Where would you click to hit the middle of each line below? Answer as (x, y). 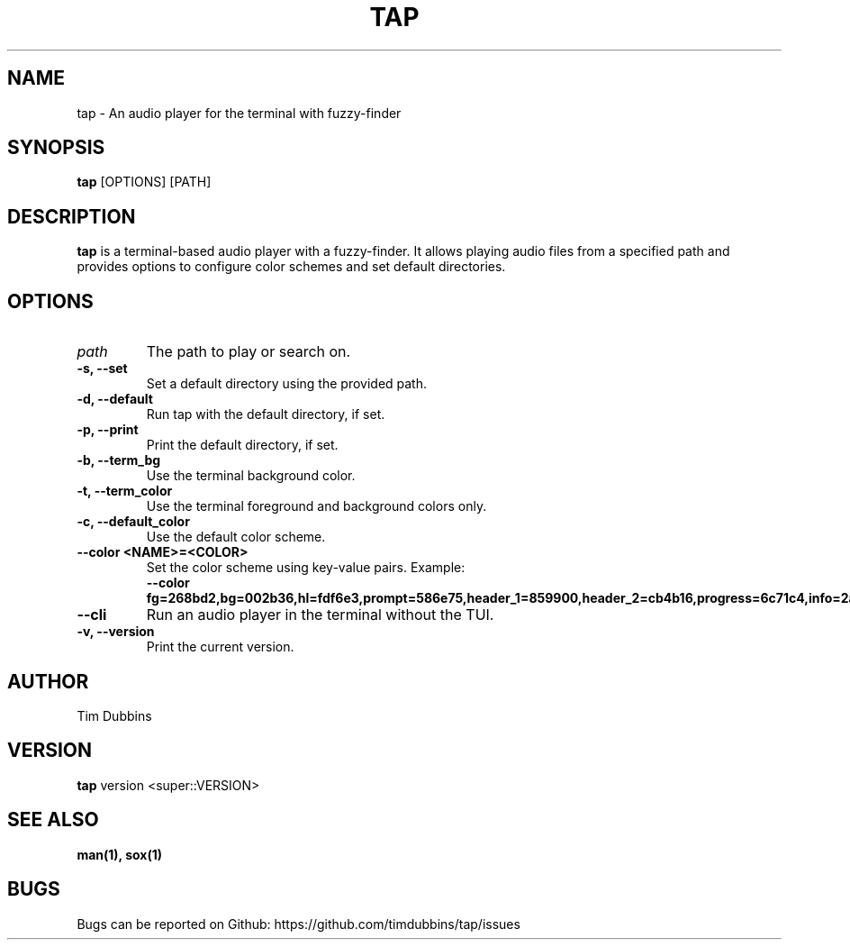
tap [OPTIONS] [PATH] (144, 182)
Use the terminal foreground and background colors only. (316, 506)
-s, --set (102, 369)
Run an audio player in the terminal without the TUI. (320, 615)
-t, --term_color (125, 491)
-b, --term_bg (119, 460)
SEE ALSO (53, 820)
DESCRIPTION (72, 216)
